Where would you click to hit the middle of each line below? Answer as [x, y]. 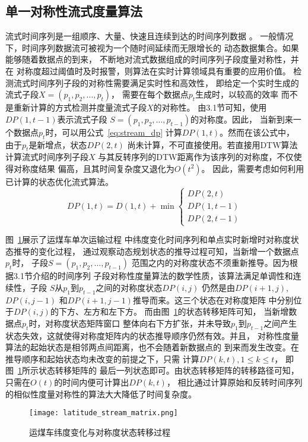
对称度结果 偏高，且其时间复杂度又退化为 [94, 168]
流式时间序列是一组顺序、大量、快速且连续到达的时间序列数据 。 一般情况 [150, 36]
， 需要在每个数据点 [150, 94]
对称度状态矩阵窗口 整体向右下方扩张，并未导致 [138, 323]
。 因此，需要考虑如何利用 [253, 168]
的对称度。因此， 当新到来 [242, 119]
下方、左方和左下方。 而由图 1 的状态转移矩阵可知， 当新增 [174, 311]
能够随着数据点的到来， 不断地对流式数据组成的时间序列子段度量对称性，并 [152, 59]
